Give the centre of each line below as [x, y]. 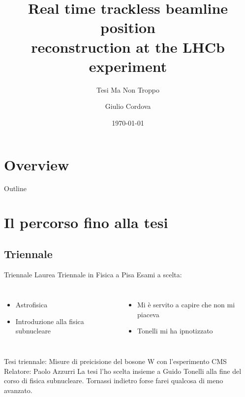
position [128, 27]
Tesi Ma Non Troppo [128, 89]
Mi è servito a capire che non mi [186, 305]
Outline [15, 188]
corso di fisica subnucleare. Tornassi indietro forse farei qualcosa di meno [114, 380]
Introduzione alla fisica [50, 321]
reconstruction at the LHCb [128, 47]
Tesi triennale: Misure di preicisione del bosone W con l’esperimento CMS [115, 361]
